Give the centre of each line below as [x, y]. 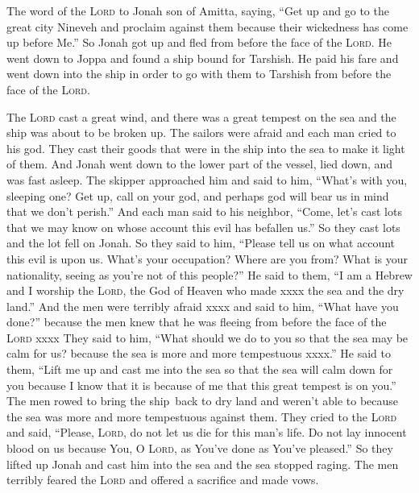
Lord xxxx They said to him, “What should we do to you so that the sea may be [207, 337]
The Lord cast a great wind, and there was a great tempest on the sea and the [201, 116]
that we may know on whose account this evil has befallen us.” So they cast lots [203, 227]
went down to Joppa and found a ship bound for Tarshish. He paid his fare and [203, 58]
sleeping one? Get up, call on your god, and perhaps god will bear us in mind [198, 195]
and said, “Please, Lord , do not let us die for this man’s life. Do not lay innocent [207, 432]
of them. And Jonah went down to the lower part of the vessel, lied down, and [200, 164]
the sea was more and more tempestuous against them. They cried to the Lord [202, 416]
